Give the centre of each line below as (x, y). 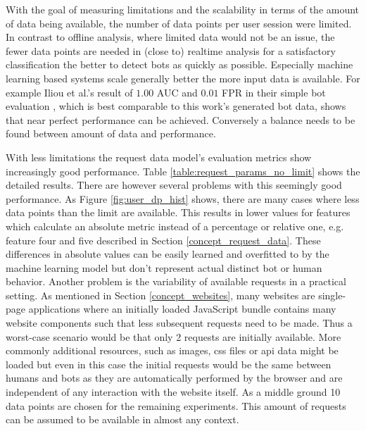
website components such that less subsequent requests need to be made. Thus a (179, 323)
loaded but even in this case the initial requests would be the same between (169, 364)
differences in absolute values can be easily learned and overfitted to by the (168, 254)
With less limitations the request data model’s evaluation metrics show (159, 157)
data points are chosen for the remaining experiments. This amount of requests (176, 405)
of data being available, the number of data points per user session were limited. (179, 23)
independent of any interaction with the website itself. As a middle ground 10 (173, 392)
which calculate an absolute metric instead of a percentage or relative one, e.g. (175, 226)
